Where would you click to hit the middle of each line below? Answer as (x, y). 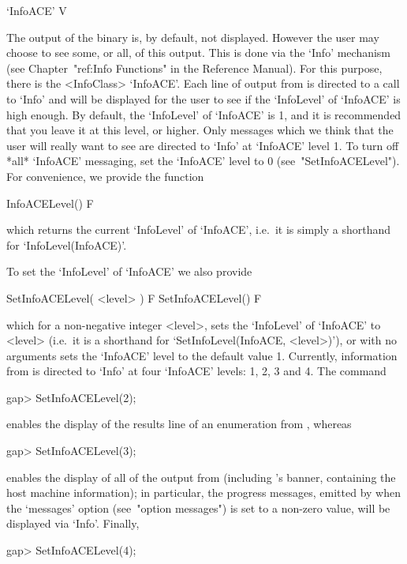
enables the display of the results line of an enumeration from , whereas (179, 424)
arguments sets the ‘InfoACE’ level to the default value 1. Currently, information (202, 355)
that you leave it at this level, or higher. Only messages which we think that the (200, 130)
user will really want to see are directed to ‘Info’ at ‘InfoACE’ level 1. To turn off (203, 145)
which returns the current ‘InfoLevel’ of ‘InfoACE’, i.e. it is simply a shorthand (199, 229)
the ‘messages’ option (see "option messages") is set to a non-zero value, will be (198, 508)
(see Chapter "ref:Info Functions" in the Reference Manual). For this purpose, (194, 68)
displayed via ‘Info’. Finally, (73, 523)
